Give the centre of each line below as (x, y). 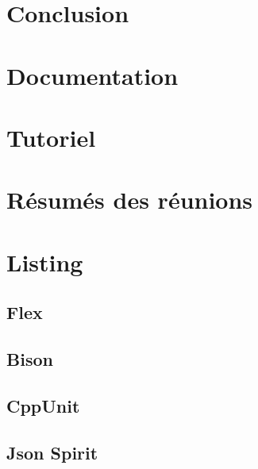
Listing (45, 261)
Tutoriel (51, 137)
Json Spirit (52, 452)
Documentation (92, 75)
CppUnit (43, 405)
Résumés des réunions (130, 200)
